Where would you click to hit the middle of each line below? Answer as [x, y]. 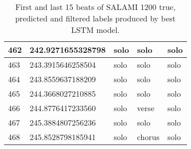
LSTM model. [95, 30]
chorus [148, 137]
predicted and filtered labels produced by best [95, 18]
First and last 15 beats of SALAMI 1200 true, [95, 7]
